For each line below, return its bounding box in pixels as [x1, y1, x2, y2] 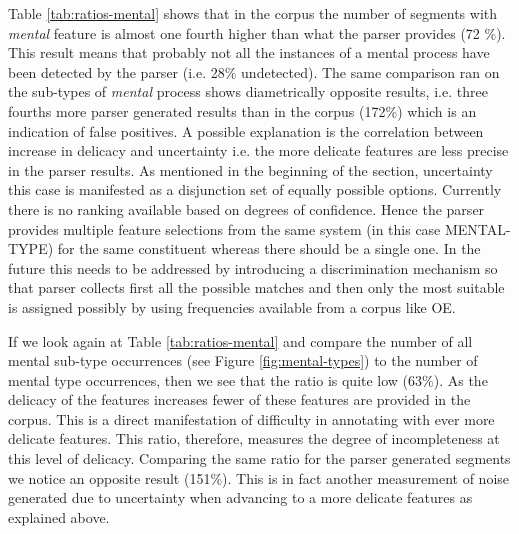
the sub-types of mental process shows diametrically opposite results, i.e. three [8, 81, 488, 102]
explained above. [8, 506, 110, 527]
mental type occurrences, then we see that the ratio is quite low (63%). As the [8, 369, 488, 390]
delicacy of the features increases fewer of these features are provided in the [8, 389, 471, 410]
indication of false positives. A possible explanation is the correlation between [8, 120, 484, 141]
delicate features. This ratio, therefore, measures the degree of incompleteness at [8, 428, 500, 449]
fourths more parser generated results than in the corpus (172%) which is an [8, 100, 477, 121]
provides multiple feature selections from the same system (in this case [8, 218, 441, 239]
